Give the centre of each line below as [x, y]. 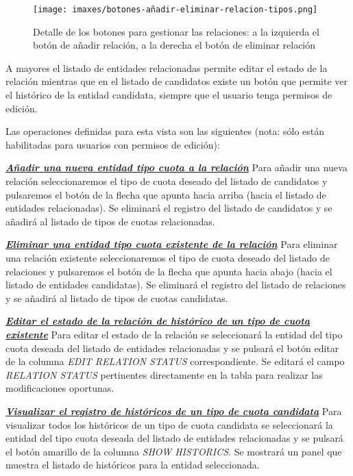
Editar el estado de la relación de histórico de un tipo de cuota [158, 321]
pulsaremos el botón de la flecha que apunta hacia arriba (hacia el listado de [166, 194]
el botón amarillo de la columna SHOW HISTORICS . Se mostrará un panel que [174, 451]
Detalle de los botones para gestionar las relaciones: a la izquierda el [176, 31]
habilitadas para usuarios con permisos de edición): [113, 144]
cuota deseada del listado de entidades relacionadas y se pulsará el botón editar [172, 348]
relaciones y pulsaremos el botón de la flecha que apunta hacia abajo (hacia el [169, 271]
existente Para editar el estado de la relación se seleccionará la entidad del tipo [174, 334]
